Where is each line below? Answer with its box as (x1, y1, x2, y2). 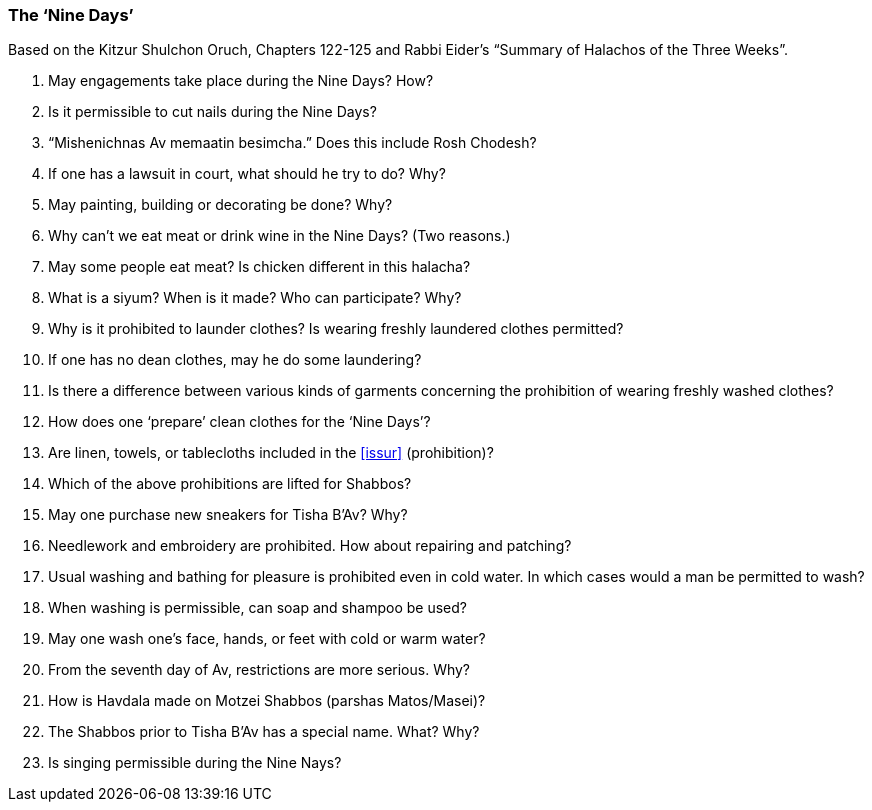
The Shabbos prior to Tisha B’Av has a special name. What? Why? (48, 723, 480, 741)
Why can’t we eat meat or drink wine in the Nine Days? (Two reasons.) (48, 227, 511, 245)
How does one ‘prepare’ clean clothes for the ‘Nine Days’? (48, 413, 431, 431)
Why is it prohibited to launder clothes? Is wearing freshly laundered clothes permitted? (48, 320, 624, 338)
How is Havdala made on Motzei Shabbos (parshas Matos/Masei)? (48, 692, 486, 710)
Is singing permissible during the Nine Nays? (48, 754, 342, 772)
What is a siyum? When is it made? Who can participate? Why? (48, 289, 462, 307)
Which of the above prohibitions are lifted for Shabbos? (48, 475, 412, 493)
